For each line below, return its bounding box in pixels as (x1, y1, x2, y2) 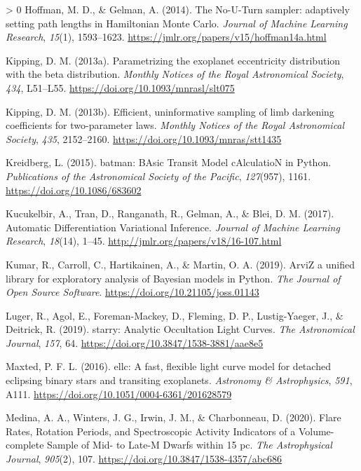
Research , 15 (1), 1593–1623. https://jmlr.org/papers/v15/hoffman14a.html (6, 29, 327, 44)
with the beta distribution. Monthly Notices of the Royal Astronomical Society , (6, 67, 344, 81)
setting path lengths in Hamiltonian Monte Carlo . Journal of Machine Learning (6, 15, 348, 30)
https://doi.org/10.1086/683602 (6, 182, 142, 197)
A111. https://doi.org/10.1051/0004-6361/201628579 (6, 386, 232, 401)
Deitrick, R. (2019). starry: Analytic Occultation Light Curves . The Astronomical (6, 322, 355, 336)
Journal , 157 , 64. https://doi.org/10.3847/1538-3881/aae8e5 (6, 335, 264, 350)
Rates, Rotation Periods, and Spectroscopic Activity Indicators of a (6, 423, 296, 438)
